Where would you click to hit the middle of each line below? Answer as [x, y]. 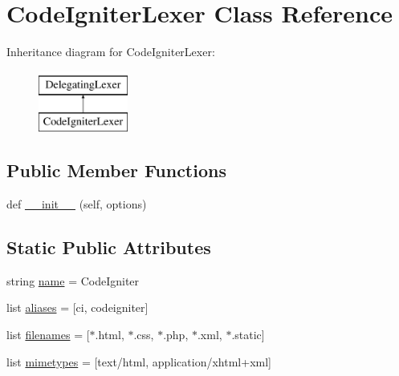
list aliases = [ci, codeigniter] [77, 307]
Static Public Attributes [109, 247]
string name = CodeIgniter [73, 280]
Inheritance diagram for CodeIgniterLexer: [111, 52]
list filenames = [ [48, 335]
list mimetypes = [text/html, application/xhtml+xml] [139, 361]
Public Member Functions [116, 170]
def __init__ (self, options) [77, 204]
